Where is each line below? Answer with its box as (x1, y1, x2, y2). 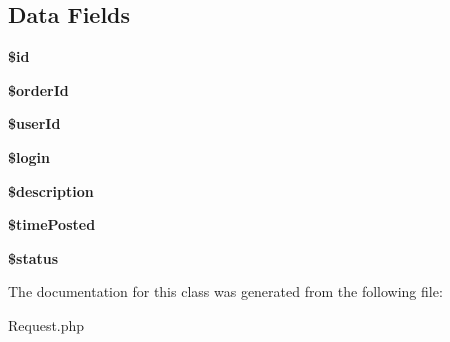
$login (8, 146, 51, 167)
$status (8, 247, 59, 268)
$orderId (8, 79, 69, 100)
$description (8, 180, 94, 201)
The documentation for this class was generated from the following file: (8, 281, 443, 302)
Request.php (8, 314, 85, 335)
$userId (8, 113, 61, 134)
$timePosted (8, 214, 96, 235)
